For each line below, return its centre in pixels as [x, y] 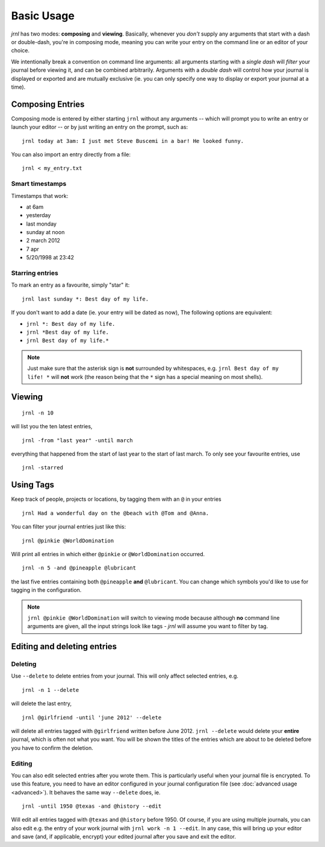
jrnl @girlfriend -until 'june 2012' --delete [92, 717]
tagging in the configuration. [46, 590]
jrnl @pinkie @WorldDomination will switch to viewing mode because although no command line [153, 618]
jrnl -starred [42, 468]
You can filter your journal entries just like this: [69, 527]
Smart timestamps [39, 184]
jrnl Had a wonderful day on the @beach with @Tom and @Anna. [116, 513]
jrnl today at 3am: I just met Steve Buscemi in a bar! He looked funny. [133, 141]
